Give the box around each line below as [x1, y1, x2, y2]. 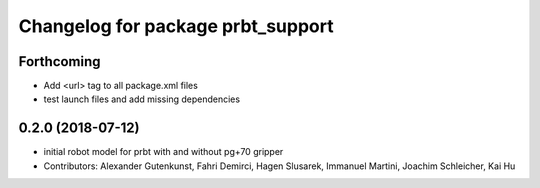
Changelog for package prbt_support [18, 15, 334, 37]
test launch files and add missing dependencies [43, 93, 240, 105]
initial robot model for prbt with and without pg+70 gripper [43, 146, 284, 158]
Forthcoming [18, 53, 101, 70]
